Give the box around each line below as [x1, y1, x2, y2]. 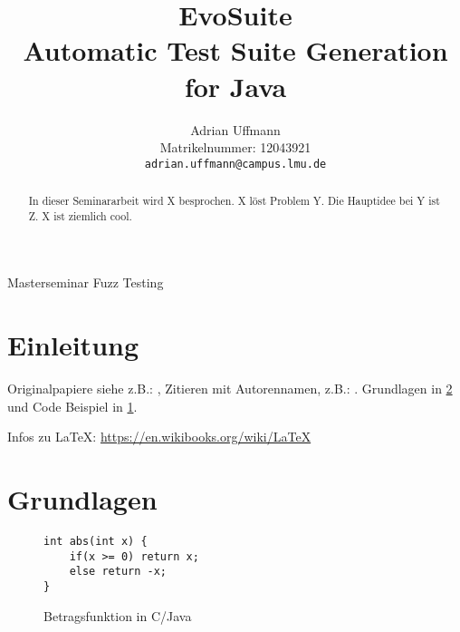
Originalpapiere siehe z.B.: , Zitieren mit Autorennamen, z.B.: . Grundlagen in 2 [7, 379, 453, 398]
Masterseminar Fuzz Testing [7, 273, 164, 292]
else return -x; [69, 565, 168, 579]
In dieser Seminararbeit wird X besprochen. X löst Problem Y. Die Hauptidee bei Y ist [28, 193, 440, 209]
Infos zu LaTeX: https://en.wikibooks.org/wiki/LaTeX [7, 427, 311, 446]
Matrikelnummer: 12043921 [159, 138, 311, 157]
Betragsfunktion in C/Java [43, 606, 192, 625]
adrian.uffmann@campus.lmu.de [144, 157, 327, 170]
